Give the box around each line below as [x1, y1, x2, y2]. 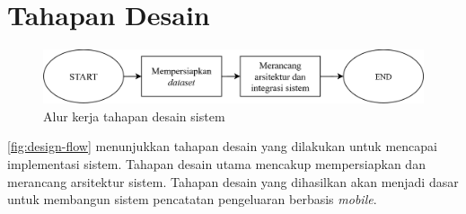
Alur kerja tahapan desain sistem [43, 106, 225, 125]
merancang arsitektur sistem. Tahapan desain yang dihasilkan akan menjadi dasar [7, 172, 459, 191]
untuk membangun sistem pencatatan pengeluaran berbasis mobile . [7, 190, 377, 209]
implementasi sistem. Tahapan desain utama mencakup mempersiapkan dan [7, 154, 426, 173]
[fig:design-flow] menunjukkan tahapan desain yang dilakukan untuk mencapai [7, 137, 437, 156]
